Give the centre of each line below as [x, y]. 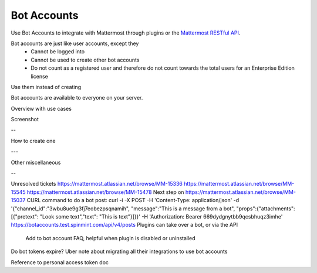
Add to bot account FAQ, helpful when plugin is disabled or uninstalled [111, 238]
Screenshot [25, 120]
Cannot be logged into [58, 52]
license [39, 76]
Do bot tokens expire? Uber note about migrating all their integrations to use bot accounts [119, 251]
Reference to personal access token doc [60, 262]
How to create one [33, 141]
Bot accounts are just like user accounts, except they [75, 43]
